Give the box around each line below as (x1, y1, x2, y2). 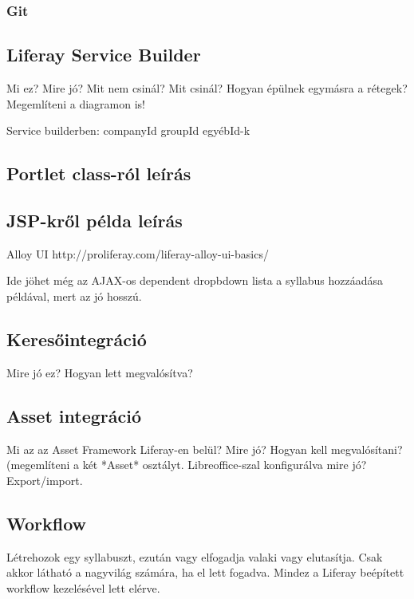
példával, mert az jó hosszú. (6, 288, 142, 304)
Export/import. (6, 471, 83, 488)
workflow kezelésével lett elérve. (6, 579, 160, 596)
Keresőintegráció (6, 326, 147, 351)
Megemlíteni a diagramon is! (6, 95, 145, 112)
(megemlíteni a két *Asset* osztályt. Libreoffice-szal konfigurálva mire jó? (6, 456, 367, 473)
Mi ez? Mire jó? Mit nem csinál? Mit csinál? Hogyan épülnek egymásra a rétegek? (6, 80, 408, 97)
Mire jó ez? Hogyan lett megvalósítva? (6, 364, 193, 380)
